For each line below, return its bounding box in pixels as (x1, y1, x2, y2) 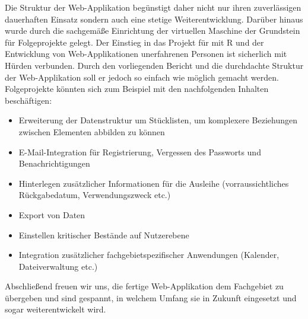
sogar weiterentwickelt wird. (5, 303, 106, 315)
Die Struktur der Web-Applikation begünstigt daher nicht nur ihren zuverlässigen (5, 1, 301, 13)
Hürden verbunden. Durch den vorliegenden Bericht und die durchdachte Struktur (5, 59, 304, 71)
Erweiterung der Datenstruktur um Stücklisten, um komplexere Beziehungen (18, 114, 298, 126)
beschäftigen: (5, 94, 52, 106)
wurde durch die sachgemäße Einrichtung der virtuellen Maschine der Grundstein (5, 24, 300, 37)
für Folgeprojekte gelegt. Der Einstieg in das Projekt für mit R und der (5, 36, 264, 48)
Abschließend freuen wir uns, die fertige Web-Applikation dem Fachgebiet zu (5, 280, 284, 292)
